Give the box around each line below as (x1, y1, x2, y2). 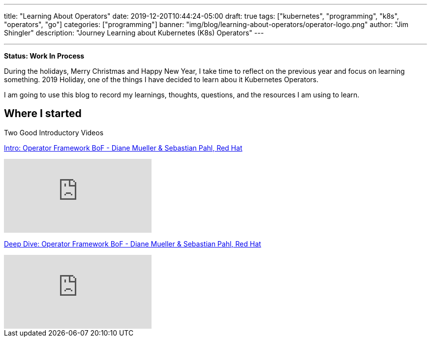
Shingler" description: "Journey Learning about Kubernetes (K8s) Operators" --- (4, 29, 264, 37)
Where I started (4, 107, 82, 120)
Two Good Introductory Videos (4, 128, 104, 137)
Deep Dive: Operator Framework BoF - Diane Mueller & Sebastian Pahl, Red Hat (4, 239, 261, 248)
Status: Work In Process (4, 52, 85, 60)
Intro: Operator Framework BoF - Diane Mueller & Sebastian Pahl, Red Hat (4, 143, 243, 152)
